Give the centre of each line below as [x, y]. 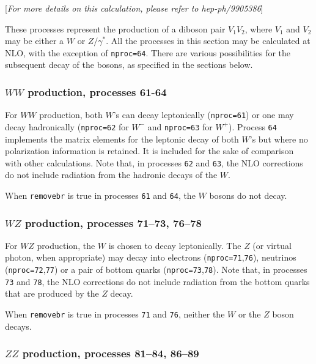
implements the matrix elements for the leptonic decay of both [122, 139]
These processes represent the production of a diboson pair [115, 28]
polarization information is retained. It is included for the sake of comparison [149, 151]
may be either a [35, 41]
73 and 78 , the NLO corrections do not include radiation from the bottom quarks [157, 281]
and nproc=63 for [180, 126]
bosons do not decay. [248, 195]
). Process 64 [253, 126]
